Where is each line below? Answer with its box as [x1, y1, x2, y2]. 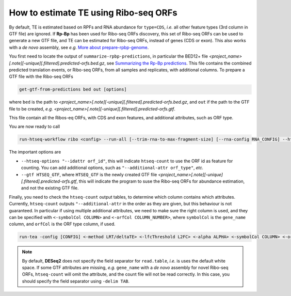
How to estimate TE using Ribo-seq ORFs [9, 7, 178, 18]
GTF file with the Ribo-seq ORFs [9, 74, 74, 79]
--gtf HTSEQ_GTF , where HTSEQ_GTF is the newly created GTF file [21, 171, 157, 177]
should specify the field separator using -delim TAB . [22, 278, 129, 284]
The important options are [9, 149, 61, 155]
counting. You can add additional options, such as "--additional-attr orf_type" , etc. [21, 165, 204, 171]
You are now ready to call [9, 124, 60, 129]
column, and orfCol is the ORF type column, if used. [9, 221, 116, 227]
